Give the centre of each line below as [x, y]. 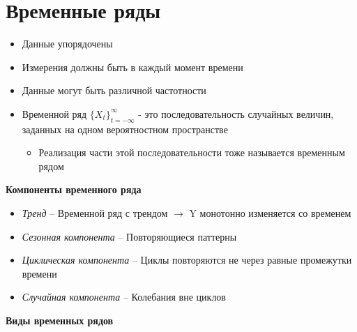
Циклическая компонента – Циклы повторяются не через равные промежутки [187, 260]
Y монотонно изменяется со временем [270, 213]
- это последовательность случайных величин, [236, 113]
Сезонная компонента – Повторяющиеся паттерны [129, 236]
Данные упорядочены [67, 44]
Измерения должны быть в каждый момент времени [132, 67]
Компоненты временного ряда [74, 189]
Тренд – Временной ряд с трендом [95, 213]
